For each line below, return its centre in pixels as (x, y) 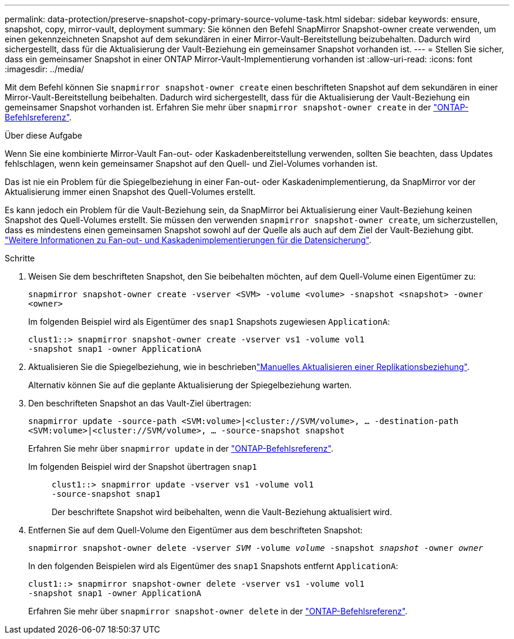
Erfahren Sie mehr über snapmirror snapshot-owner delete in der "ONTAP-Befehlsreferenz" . (218, 611)
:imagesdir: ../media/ (45, 69)
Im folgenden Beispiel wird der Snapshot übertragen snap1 (143, 467)
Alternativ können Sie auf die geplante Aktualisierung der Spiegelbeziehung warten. (190, 385)
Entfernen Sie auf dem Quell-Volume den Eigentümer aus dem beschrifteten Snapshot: (196, 530)
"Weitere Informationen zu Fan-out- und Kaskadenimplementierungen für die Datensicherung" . (188, 240)
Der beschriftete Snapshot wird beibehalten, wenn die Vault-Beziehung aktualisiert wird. (222, 512)
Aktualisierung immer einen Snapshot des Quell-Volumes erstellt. (130, 192)
